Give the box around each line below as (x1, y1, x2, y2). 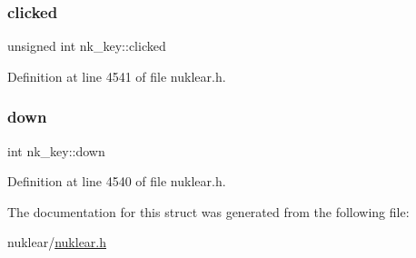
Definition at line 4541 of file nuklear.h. (7, 66, 226, 85)
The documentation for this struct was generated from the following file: (7, 202, 410, 221)
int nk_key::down (7, 141, 105, 160)
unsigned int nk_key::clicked (7, 36, 166, 55)
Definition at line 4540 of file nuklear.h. (7, 172, 226, 191)
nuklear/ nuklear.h (7, 233, 107, 252)
